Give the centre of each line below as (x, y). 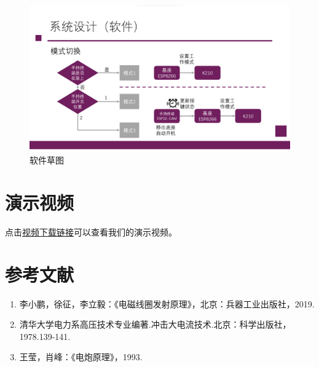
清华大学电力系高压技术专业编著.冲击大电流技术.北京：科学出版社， (155, 324)
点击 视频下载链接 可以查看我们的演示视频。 (91, 231)
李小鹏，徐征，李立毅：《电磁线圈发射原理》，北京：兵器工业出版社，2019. (167, 303)
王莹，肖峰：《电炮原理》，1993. (81, 357)
